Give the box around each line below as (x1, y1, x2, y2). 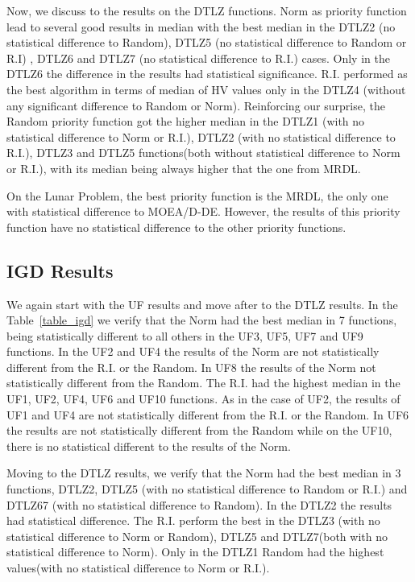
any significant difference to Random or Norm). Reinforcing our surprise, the (6, 97, 385, 114)
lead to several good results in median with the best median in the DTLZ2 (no (6, 18, 396, 35)
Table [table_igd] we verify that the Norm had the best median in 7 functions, (6, 312, 397, 328)
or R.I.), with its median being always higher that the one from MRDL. (6, 159, 361, 176)
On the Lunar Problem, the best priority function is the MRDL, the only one (6, 187, 388, 204)
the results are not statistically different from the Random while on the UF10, (6, 422, 392, 439)
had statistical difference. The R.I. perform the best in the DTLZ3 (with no (6, 512, 380, 529)
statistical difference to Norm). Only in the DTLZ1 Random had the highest (6, 543, 384, 560)
